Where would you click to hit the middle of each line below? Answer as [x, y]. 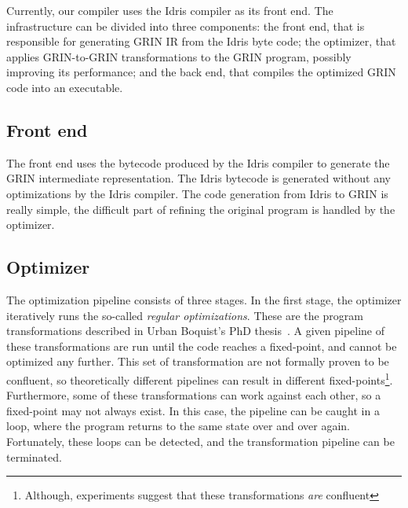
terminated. [34, 456]
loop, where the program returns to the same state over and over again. [178, 426]
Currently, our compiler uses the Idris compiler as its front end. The [170, 10]
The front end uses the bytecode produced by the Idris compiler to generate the [198, 162]
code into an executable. [65, 87]
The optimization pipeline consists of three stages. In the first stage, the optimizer [204, 299]
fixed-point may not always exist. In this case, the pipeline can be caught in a [193, 410]
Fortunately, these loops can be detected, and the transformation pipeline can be [200, 441]
